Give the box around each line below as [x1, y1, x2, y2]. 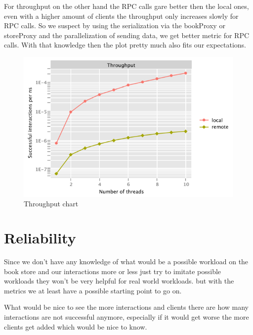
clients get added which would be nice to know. [4, 321, 147, 332]
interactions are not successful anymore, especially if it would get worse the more [4, 311, 249, 322]
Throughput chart [24, 198, 79, 209]
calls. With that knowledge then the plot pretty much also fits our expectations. [4, 40, 246, 50]
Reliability [4, 228, 76, 247]
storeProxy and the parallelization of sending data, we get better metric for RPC [4, 30, 250, 40]
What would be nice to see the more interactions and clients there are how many [4, 302, 249, 312]
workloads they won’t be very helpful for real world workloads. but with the [4, 276, 234, 286]
